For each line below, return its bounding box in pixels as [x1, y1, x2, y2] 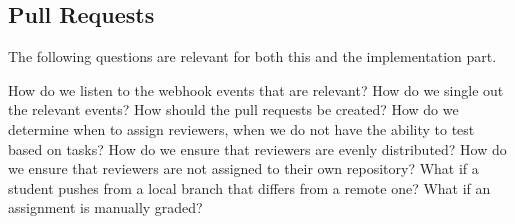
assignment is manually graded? [8, 197, 203, 218]
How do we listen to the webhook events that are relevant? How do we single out [8, 79, 504, 100]
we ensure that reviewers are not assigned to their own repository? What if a [8, 158, 479, 179]
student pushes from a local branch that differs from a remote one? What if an [8, 177, 491, 198]
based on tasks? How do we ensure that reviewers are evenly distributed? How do [8, 138, 507, 159]
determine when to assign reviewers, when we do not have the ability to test [8, 118, 475, 139]
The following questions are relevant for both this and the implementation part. [8, 46, 497, 67]
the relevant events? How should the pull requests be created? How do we [8, 99, 459, 120]
